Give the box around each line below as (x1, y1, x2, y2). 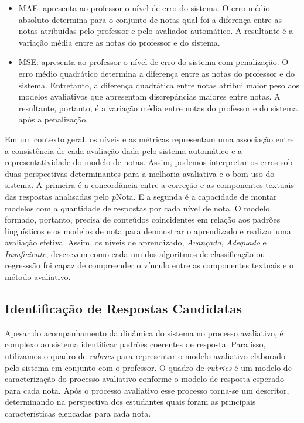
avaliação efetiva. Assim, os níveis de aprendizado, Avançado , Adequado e (5, 236, 267, 248)
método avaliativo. (5, 271, 71, 283)
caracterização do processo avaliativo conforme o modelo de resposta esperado (5, 373, 284, 385)
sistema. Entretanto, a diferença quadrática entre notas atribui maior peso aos (18, 79, 299, 91)
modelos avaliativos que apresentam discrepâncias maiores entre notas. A (18, 90, 281, 103)
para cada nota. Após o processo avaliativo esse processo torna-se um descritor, (5, 384, 289, 396)
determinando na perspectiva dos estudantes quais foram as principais (5, 395, 256, 408)
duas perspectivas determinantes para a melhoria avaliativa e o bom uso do (5, 167, 275, 179)
